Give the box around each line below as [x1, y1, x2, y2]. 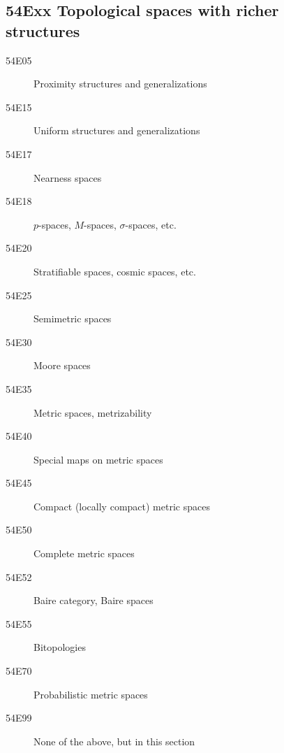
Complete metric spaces [33, 546, 135, 561]
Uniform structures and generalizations [33, 123, 200, 138]
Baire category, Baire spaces [33, 593, 154, 608]
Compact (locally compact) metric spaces [33, 499, 210, 513]
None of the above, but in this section [33, 733, 195, 748]
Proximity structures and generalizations [33, 76, 207, 91]
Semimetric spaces [33, 311, 112, 326]
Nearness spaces [33, 170, 102, 185]
